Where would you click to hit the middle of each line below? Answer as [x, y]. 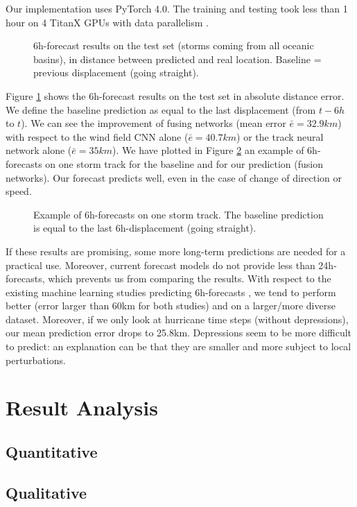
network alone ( [39, 150]
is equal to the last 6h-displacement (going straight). [145, 228]
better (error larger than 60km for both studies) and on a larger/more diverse [171, 306]
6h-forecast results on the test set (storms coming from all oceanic [174, 45]
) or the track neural [280, 136]
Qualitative [46, 492]
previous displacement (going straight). [116, 72]
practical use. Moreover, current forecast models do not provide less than [160, 265]
